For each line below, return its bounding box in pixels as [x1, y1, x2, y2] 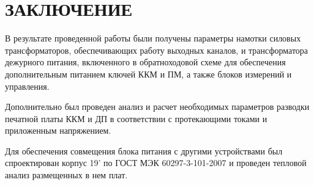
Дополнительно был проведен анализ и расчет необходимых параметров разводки [5, 100, 310, 113]
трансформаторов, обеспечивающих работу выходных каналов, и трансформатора [5, 43, 308, 56]
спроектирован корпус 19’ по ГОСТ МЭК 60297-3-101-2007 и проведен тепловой [5, 156, 307, 169]
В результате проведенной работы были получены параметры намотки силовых [5, 32, 301, 45]
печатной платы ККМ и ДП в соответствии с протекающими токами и [5, 112, 267, 125]
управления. [5, 79, 50, 92]
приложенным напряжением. [5, 124, 111, 137]
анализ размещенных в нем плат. [5, 169, 128, 181]
